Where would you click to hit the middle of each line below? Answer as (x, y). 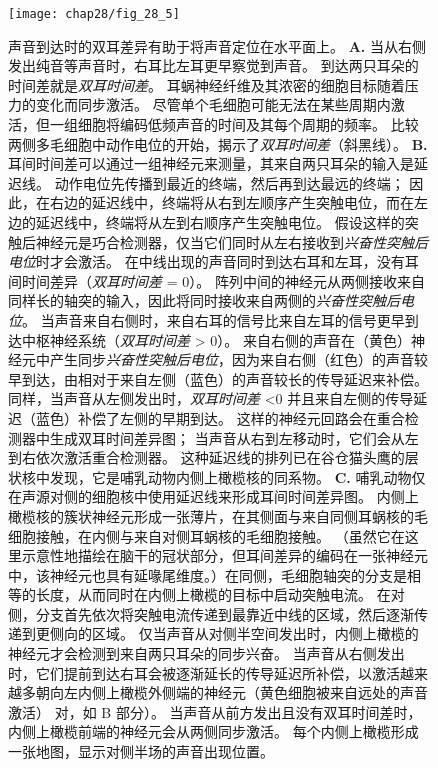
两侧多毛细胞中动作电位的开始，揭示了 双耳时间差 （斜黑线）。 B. (218, 143)
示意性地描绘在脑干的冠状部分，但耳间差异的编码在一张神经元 (224, 555)
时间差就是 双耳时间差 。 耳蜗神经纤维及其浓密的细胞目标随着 (206, 84)
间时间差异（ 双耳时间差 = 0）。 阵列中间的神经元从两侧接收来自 (216, 280)
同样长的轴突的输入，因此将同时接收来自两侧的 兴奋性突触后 (204, 300)
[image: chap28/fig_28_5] (94, 14)
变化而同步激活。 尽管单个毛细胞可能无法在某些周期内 (213, 104)
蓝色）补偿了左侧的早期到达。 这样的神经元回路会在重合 (220, 417)
